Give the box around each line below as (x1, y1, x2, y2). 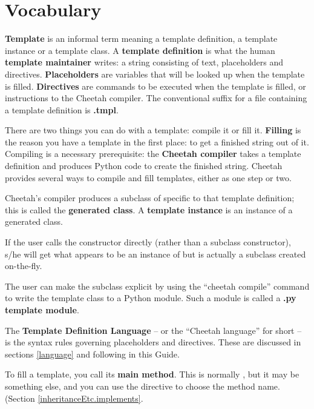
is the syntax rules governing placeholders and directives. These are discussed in (5, 336, 301, 348)
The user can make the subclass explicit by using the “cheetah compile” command (5, 279, 310, 292)
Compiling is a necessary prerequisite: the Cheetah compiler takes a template (5, 147, 301, 160)
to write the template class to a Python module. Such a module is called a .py (5, 291, 296, 304)
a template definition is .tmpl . (5, 103, 119, 116)
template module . (5, 304, 79, 316)
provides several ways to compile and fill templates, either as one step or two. (5, 171, 292, 184)
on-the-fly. (5, 259, 42, 272)
